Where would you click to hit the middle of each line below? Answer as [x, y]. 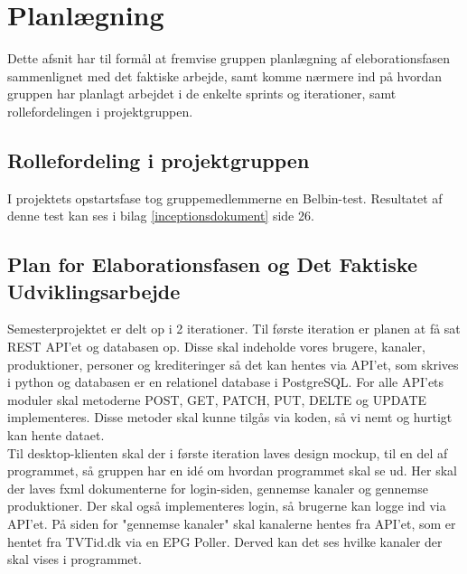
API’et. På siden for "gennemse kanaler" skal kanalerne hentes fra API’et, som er [232, 524]
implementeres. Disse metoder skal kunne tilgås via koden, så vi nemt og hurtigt [230, 417]
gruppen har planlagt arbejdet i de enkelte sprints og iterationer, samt [202, 94]
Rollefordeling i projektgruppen [159, 160]
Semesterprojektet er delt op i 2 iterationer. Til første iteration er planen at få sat [234, 329]
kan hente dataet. [56, 435]
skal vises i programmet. [75, 559]
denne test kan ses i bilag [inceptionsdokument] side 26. [161, 216]
